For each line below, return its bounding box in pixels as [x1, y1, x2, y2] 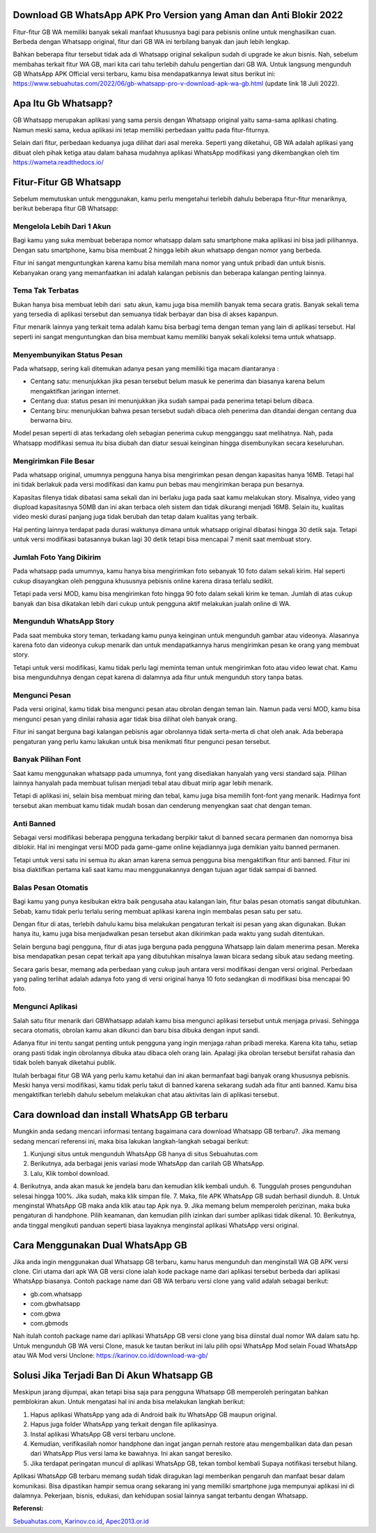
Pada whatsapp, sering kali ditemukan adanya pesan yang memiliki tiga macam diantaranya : [13, 364, 279, 373]
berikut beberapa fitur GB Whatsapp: [13, 204, 119, 212]
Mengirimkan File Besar [13, 456, 95, 466]
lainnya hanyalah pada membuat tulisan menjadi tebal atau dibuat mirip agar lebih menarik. [13, 779, 274, 787]
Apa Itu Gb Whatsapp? [13, 98, 113, 109]
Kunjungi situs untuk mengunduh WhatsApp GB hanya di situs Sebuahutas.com [30, 1150, 258, 1158]
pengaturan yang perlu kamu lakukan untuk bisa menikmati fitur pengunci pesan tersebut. [13, 737, 272, 745]
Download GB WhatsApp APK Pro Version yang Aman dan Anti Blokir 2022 [13, 9, 343, 21]
